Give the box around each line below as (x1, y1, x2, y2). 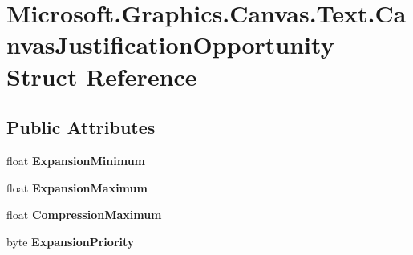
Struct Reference (6, 59, 197, 92)
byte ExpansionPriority (6, 233, 135, 249)
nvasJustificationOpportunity (6, 28, 334, 61)
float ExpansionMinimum (6, 152, 146, 168)
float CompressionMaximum (6, 206, 162, 223)
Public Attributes (6, 115, 156, 140)
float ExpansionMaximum (6, 179, 148, 196)
